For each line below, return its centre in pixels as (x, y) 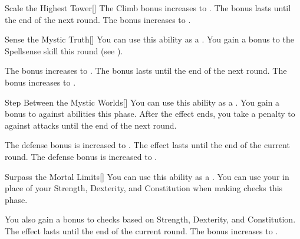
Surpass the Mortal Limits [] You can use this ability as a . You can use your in (147, 176)
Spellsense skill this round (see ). (64, 50)
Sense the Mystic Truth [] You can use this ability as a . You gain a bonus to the (149, 39)
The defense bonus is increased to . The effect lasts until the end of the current (147, 145)
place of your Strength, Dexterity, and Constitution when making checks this (144, 188)
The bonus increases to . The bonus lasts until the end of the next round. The (146, 71)
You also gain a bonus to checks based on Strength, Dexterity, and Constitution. (150, 219)
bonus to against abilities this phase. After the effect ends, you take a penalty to (150, 114)
